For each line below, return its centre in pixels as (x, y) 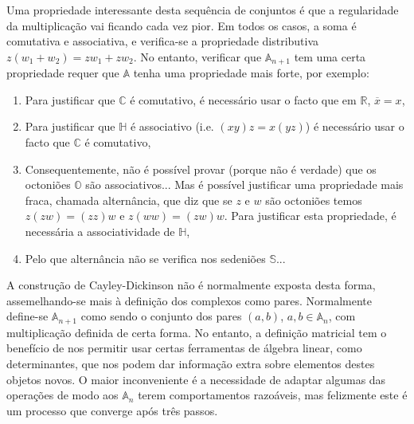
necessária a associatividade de (100, 231)
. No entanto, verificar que (197, 56)
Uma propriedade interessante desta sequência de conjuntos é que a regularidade (203, 10)
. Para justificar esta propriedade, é (310, 216)
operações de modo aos (62, 395)
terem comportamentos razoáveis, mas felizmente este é (273, 395)
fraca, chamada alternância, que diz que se (129, 200)
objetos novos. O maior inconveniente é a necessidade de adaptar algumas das (196, 379)
